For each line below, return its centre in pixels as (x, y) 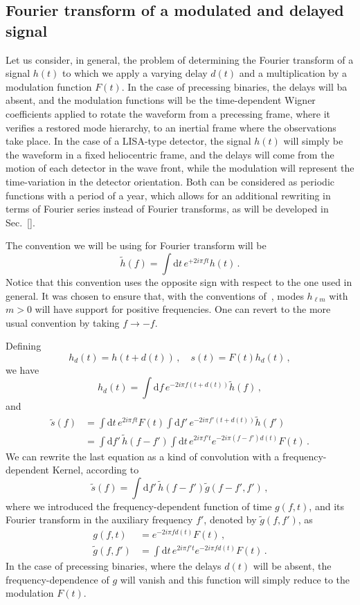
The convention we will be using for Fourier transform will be (136, 245)
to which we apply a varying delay (135, 73)
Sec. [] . (20, 222)
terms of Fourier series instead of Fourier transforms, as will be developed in (167, 209)
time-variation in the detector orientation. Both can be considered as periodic (170, 181)
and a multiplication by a (293, 73)
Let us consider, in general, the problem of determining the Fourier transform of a (180, 59)
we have (22, 369)
